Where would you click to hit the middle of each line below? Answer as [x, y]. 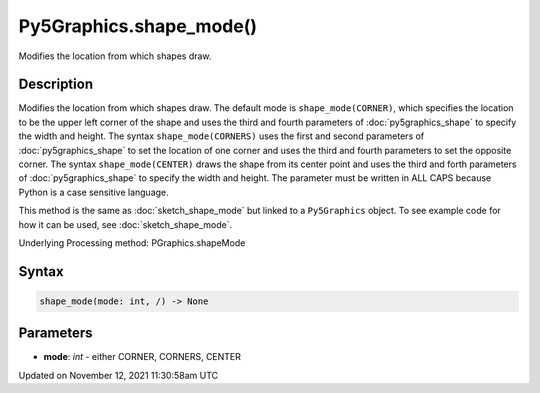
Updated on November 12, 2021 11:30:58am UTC [118, 375]
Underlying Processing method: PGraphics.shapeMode [132, 242]
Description [56, 84]
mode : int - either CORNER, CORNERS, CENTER [142, 357]
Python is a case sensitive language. [93, 192]
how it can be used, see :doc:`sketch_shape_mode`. [125, 224]
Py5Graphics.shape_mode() [138, 26]
